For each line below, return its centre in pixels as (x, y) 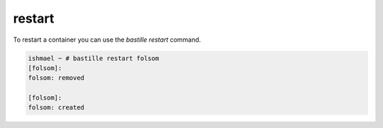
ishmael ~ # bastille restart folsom (94, 58)
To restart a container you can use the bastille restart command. (107, 40)
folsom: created (56, 107)
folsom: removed (56, 78)
